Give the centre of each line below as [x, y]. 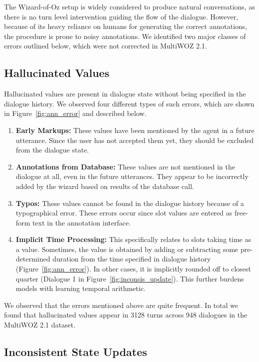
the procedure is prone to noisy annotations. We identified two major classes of [125, 36]
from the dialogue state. [52, 150]
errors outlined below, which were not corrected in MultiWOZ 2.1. [105, 46]
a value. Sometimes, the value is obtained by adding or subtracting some [127, 249]
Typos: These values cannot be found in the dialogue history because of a [130, 203]
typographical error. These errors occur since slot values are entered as [124, 213]
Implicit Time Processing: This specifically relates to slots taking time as [133, 239]
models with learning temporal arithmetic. [81, 288]
